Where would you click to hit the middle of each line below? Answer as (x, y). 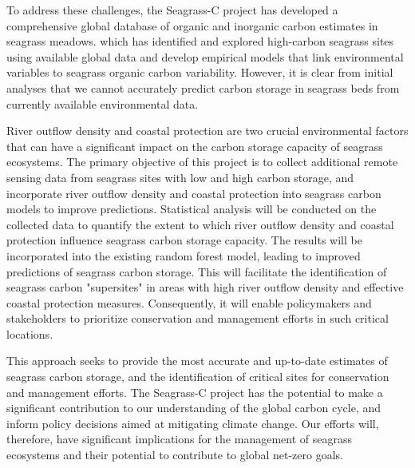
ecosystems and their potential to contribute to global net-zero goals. (175, 455)
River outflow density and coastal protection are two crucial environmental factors (207, 131)
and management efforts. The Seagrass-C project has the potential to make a (195, 392)
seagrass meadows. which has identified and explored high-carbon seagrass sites (200, 41)
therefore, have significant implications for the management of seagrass (179, 439)
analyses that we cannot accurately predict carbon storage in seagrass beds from (203, 87)
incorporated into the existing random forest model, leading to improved (184, 255)
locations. (30, 333)
